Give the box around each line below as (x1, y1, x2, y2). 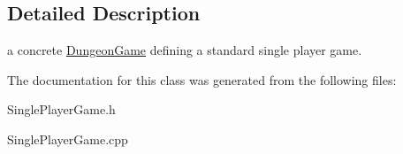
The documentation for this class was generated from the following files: (7, 70, 397, 89)
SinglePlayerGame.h (7, 100, 116, 119)
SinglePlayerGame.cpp (7, 129, 128, 148)
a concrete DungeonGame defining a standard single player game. (7, 41, 362, 59)
